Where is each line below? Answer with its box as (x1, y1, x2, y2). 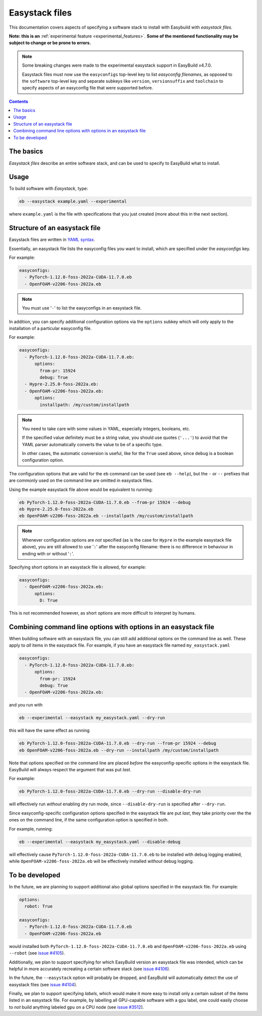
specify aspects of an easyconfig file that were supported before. (22, 85, 153, 91)
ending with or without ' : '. (22, 550, 75, 557)
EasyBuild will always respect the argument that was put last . (9, 767, 131, 773)
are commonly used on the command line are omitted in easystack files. (9, 477, 153, 484)
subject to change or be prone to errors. (9, 40, 91, 46)
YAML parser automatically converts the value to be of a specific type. (22, 441, 163, 447)
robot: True (24, 904, 53, 909)
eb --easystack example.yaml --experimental (19, 199, 127, 204)
